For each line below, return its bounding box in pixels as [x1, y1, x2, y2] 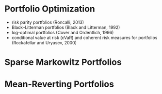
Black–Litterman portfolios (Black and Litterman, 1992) [11, 24, 120, 30]
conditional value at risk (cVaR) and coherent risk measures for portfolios [11, 35, 158, 40]
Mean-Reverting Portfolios [4, 79, 114, 90]
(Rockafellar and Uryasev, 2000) [11, 40, 77, 45]
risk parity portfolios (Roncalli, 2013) [11, 19, 84, 25]
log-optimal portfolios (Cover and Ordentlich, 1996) [11, 29, 114, 35]
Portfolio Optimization [4, 3, 96, 14]
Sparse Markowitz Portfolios [4, 57, 122, 68]
